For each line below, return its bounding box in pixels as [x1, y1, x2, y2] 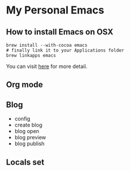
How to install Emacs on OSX [6, 27, 114, 37]
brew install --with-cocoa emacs [6, 42, 88, 48]
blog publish [14, 140, 45, 147]
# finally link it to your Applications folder [6, 47, 125, 53]
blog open [14, 128, 40, 135]
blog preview [14, 134, 46, 141]
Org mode [6, 80, 43, 90]
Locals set [6, 157, 45, 167]
